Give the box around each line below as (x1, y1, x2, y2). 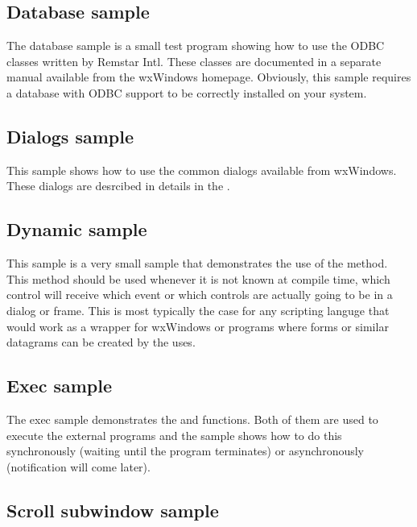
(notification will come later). (6, 458, 151, 475)
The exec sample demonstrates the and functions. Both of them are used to (6, 410, 378, 427)
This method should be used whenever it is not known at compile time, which (6, 270, 390, 287)
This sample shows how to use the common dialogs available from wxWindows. (6, 161, 397, 178)
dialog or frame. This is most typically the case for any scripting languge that (6, 301, 390, 318)
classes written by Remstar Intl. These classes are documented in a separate (6, 52, 382, 69)
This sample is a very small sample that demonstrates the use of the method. (6, 255, 388, 272)
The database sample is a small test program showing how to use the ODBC (6, 37, 385, 54)
